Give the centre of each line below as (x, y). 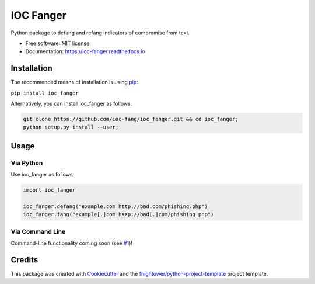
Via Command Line (38, 231)
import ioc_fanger (49, 190)
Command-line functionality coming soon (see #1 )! (71, 243)
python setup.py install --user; (71, 127)
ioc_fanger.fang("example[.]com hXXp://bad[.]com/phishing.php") (118, 214)
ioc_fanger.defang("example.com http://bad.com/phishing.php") (116, 206)
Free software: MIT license (57, 43)
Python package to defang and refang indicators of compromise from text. (100, 33)
